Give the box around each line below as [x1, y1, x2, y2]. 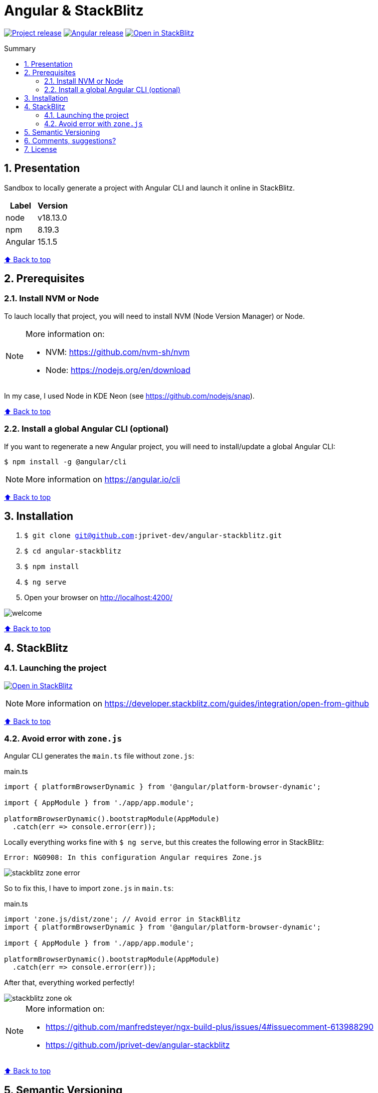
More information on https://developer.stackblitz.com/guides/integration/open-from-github [26, 698, 369, 708]
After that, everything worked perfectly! [4, 978, 134, 987]
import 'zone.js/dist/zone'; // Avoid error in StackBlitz [4, 915, 241, 924]
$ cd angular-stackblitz [24, 547, 121, 556]
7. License [24, 144, 57, 153]
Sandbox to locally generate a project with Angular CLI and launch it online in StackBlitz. [4, 183, 295, 192]
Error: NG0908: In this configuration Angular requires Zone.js [4, 853, 262, 862]
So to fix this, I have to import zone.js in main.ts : [4, 884, 174, 893]
